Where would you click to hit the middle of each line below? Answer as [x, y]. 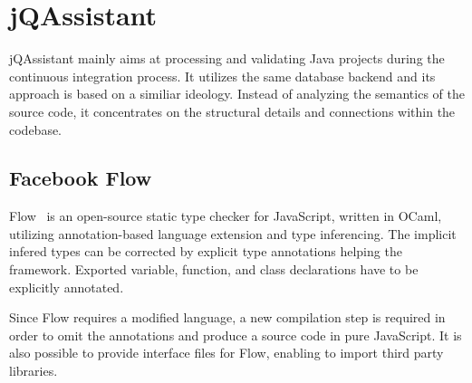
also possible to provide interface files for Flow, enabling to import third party [226, 353]
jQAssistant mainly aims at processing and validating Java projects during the [227, 58]
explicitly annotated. [67, 287]
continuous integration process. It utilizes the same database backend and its [222, 76]
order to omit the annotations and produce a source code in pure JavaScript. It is [236, 335]
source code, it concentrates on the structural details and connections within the [232, 111]
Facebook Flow [81, 178]
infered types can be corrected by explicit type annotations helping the [206, 251]
